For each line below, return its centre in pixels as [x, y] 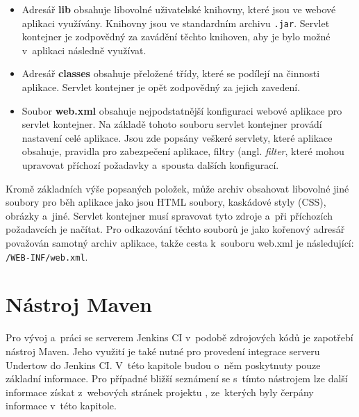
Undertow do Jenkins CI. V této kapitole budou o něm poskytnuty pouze [163, 365]
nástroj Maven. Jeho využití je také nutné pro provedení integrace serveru [163, 351]
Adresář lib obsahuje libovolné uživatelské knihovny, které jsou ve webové [179, 9]
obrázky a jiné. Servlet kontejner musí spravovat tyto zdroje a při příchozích [169, 215]
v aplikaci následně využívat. [84, 50]
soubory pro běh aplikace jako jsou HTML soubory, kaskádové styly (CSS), [166, 202]
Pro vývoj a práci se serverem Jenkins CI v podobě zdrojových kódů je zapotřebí [179, 337]
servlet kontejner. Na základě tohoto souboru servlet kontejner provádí [172, 124]
